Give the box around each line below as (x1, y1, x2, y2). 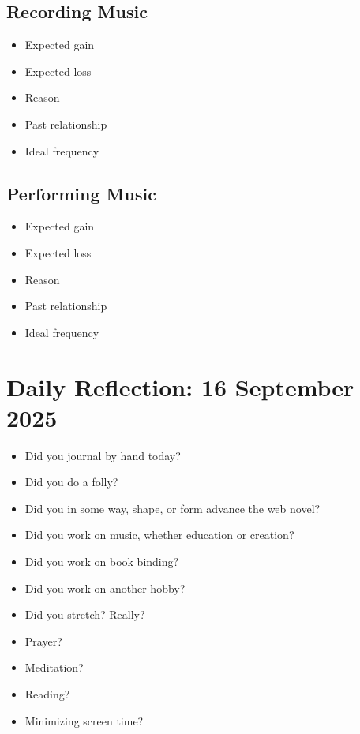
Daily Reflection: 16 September (6, 370, 354, 403)
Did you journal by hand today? (24, 447, 181, 463)
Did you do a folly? (24, 474, 118, 490)
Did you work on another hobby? (24, 579, 186, 596)
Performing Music (6, 181, 156, 205)
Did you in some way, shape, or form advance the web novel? (24, 500, 321, 516)
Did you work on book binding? (24, 553, 179, 570)
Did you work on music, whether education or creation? (24, 526, 294, 543)
